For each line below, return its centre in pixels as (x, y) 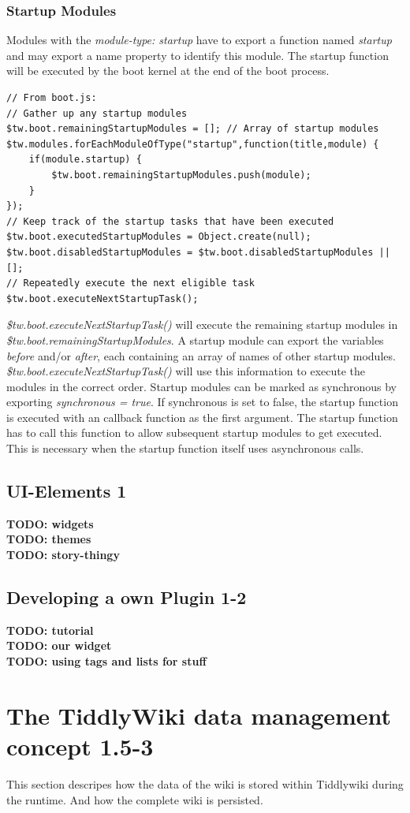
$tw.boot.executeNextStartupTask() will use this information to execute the (186, 371)
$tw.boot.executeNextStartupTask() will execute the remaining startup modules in (202, 324)
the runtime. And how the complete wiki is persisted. (135, 799)
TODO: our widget (59, 645)
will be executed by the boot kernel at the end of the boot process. (168, 71)
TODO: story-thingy (63, 555)
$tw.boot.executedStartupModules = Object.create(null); (159, 237)
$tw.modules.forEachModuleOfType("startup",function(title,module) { (193, 144)
